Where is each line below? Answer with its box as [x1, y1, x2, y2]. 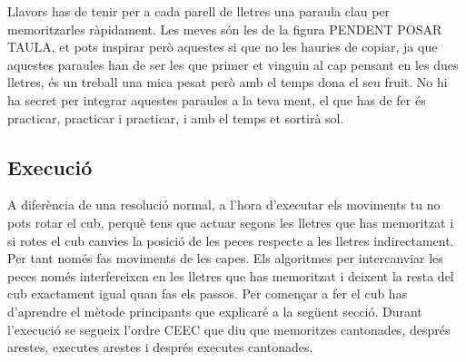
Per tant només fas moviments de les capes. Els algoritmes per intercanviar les [7, 249, 443, 268]
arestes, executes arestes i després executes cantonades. [7, 338, 313, 357]
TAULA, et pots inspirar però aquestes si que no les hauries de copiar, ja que [7, 37, 438, 56]
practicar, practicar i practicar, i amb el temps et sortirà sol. [7, 108, 344, 127]
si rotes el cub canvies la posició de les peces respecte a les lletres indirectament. [7, 230, 454, 249]
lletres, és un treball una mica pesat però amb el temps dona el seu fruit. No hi [7, 73, 448, 92]
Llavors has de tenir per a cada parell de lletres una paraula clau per [7, 2, 391, 20]
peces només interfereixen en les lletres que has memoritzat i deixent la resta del [7, 266, 454, 285]
